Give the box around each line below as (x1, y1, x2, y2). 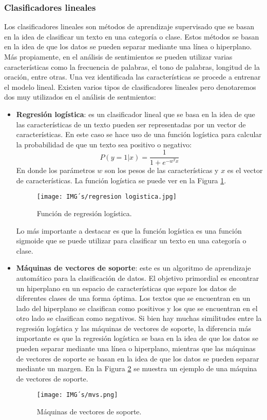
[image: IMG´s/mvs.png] (36, 391, 118, 399)
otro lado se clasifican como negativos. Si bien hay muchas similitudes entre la (16, 313, 262, 323)
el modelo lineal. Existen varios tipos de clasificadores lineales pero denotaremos (4, 81, 256, 92)
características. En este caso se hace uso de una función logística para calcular (16, 129, 262, 140)
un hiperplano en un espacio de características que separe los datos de (16, 282, 237, 293)
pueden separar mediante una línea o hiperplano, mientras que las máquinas (16, 343, 256, 354)
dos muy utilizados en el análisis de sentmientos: (4, 91, 156, 102)
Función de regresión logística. (36, 207, 132, 218)
